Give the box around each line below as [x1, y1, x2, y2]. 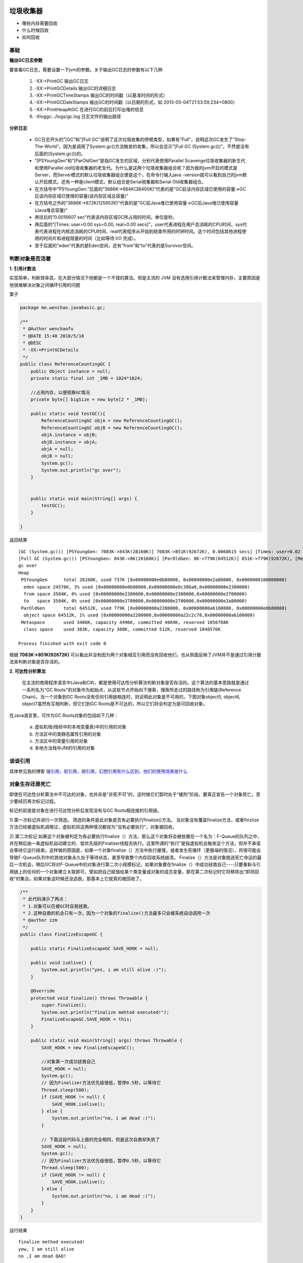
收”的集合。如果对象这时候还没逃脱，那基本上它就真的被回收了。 [9, 876, 144, 882]
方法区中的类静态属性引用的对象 [34, 731, 101, 737]
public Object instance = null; [30, 368, 111, 374]
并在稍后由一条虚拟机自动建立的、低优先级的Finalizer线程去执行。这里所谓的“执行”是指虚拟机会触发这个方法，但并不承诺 [9, 840, 261, 846]
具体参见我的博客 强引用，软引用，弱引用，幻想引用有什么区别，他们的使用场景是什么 [9, 768, 188, 774]
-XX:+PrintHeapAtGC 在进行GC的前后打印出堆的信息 [34, 106, 144, 112]
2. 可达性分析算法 [9, 668, 46, 674]
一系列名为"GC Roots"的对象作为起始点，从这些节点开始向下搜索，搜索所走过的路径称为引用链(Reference [22, 687, 241, 693]
